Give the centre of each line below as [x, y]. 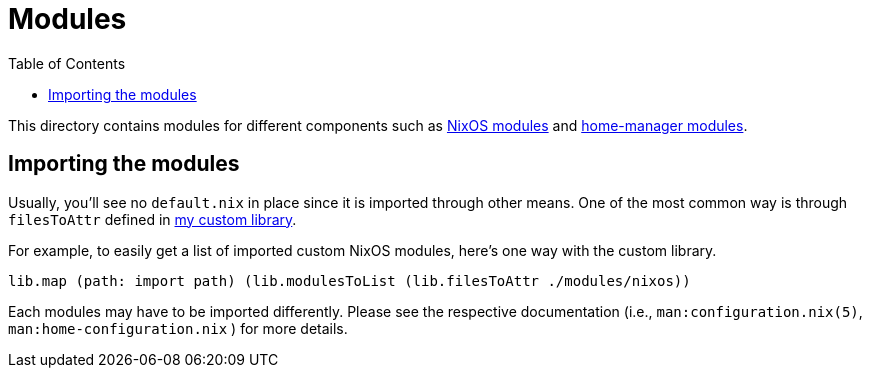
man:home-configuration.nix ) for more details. [178, 328]
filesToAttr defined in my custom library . [152, 219]
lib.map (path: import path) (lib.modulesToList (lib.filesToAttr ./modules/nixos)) [349, 280]
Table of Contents [67, 63]
